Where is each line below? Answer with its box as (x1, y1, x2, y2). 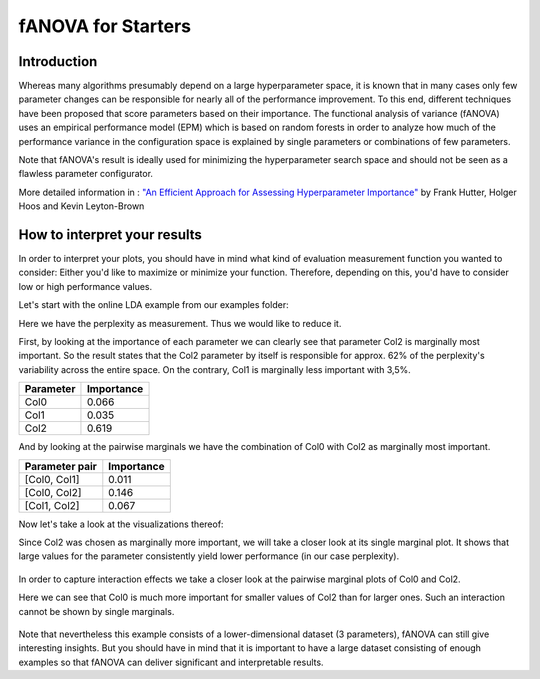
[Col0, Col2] (24, 485, 82, 499)
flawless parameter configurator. (18, 168, 154, 180)
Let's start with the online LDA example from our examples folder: (18, 299, 289, 311)
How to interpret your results (18, 226, 202, 243)
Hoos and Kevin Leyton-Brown (18, 200, 145, 212)
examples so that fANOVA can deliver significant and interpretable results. (18, 656, 324, 668)
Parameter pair (24, 459, 97, 473)
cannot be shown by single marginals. (18, 605, 175, 617)
